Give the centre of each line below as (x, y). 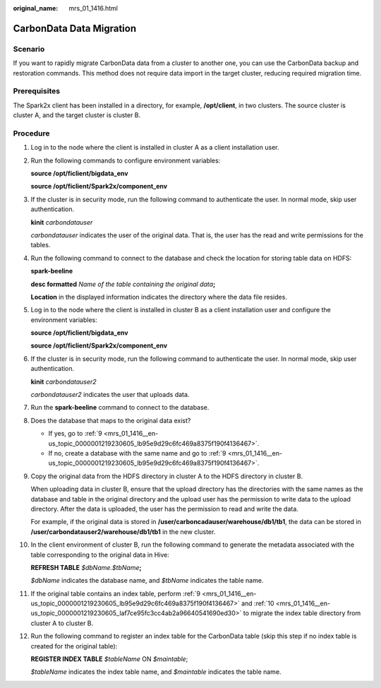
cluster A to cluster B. (62, 623)
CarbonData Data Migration (75, 28)
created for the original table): (74, 646)
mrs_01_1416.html (93, 8)
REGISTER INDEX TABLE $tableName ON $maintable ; (109, 659)
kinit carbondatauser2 (64, 381)
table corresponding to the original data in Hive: (100, 554)
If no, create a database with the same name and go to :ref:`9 (137, 453)
